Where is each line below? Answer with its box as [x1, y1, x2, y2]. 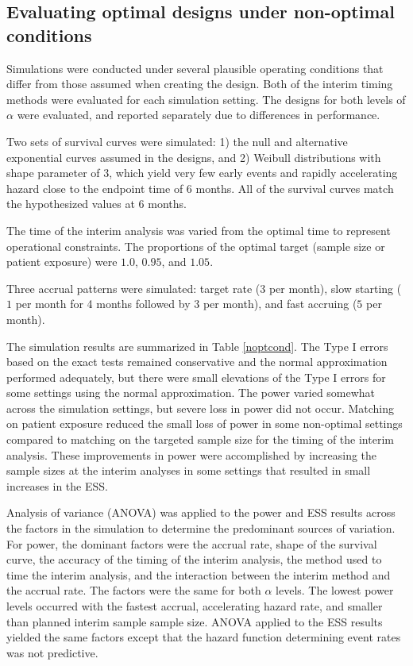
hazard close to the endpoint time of [6, 179, 183, 196]
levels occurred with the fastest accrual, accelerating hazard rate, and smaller [6, 598, 383, 614]
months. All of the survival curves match [195, 179, 394, 196]
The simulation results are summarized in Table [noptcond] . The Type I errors [6, 337, 388, 354]
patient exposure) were [6, 253, 118, 270]
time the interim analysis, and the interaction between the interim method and [6, 566, 391, 583]
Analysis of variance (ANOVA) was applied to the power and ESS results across [6, 504, 396, 521]
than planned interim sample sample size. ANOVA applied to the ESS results [6, 613, 383, 629]
